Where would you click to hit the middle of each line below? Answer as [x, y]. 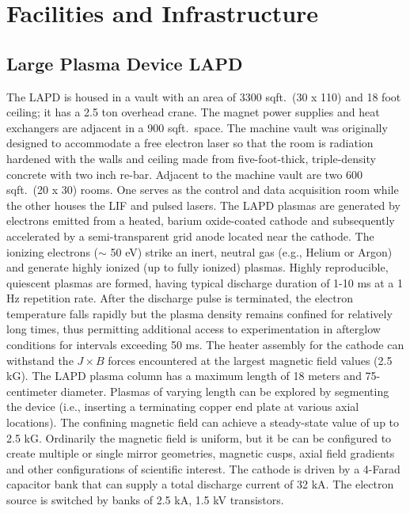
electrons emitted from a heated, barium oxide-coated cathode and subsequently [201, 220]
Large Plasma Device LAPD [125, 63]
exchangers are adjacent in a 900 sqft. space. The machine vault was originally [197, 127]
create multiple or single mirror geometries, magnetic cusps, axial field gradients [201, 453]
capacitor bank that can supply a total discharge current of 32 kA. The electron [200, 484]
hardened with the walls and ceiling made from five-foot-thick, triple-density [191, 158]
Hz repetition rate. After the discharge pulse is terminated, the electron [180, 298]
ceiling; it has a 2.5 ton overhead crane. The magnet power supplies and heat [193, 112]
